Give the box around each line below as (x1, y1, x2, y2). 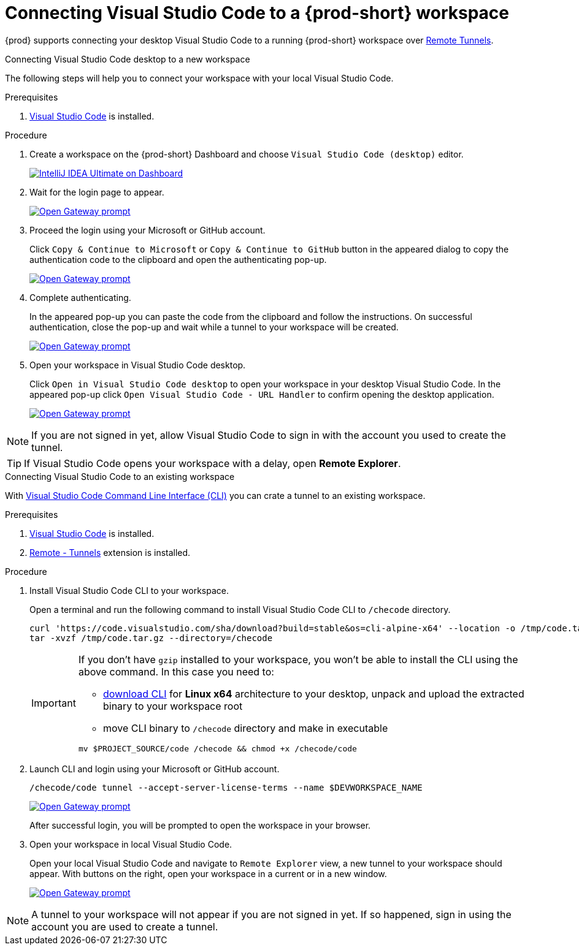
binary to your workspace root (102, 699, 243, 712)
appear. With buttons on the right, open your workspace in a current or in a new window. (29, 868, 387, 879)
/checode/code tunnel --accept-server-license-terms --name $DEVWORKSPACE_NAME (29, 782, 423, 792)
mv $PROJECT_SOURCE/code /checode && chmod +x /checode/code (78, 743, 357, 753)
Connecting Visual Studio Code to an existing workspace (5, 471, 235, 482)
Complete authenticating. (29, 292, 131, 303)
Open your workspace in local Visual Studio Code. (29, 838, 232, 849)
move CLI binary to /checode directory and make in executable (102, 721, 388, 734)
